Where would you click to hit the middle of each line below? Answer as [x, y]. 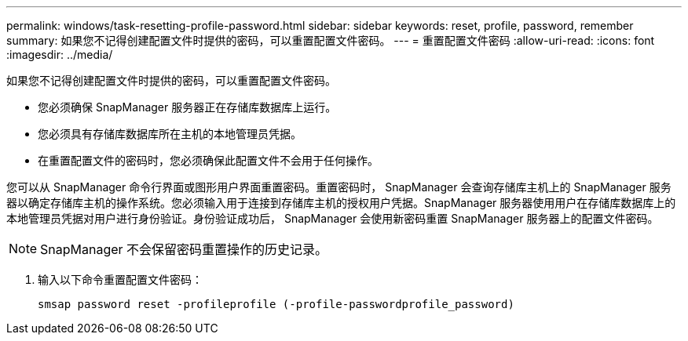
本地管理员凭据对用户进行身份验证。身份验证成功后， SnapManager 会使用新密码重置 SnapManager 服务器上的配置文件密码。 [333, 218]
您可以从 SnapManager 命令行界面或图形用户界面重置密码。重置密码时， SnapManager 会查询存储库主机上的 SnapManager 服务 [339, 187]
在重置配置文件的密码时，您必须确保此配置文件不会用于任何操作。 [208, 160]
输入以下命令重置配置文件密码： [120, 279]
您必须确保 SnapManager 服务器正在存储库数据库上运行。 [187, 107]
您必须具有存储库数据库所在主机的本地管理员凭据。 [170, 134]
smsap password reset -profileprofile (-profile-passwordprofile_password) [276, 304]
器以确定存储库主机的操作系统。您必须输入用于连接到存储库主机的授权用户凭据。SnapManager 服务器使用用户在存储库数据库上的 [341, 203]
